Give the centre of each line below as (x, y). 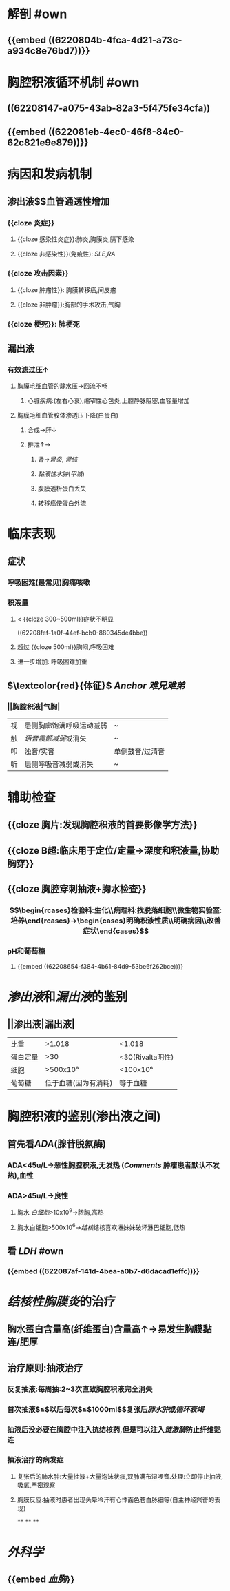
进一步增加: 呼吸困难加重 (52, 661)
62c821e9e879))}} (48, 142)
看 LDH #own (35, 1251)
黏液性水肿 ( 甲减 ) (61, 474)
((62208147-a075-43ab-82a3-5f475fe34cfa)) (109, 109)
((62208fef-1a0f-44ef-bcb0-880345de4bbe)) (82, 633)
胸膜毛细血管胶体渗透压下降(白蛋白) (68, 415)
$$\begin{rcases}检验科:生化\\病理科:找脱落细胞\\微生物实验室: (116, 910)
